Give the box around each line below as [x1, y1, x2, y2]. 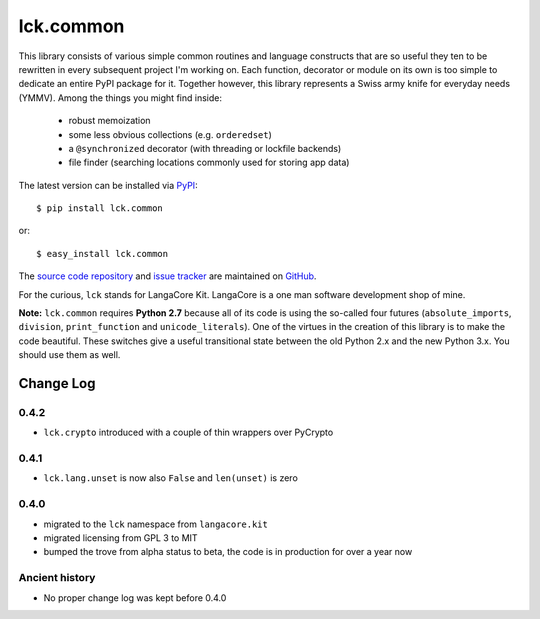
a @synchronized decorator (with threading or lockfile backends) [68, 142, 342, 154]
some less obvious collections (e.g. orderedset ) [68, 128, 272, 140]
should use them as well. [18, 349, 121, 361]
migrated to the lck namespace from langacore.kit [43, 518, 269, 530]
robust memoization [68, 115, 151, 127]
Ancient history [18, 571, 96, 585]
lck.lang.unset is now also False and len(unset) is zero [43, 472, 299, 484]
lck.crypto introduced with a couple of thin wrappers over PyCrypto [43, 426, 334, 439]
